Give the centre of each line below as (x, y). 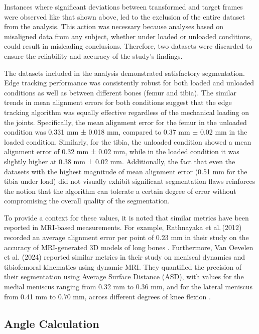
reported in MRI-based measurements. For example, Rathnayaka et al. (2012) (123, 227)
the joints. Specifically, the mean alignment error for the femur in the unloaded (125, 122)
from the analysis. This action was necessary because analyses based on (114, 26)
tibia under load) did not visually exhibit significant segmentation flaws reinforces (130, 181)
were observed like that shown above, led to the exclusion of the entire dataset (124, 16)
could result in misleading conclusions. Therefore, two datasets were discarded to (128, 46)
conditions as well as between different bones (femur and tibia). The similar (120, 92)
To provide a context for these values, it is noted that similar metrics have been (126, 217)
